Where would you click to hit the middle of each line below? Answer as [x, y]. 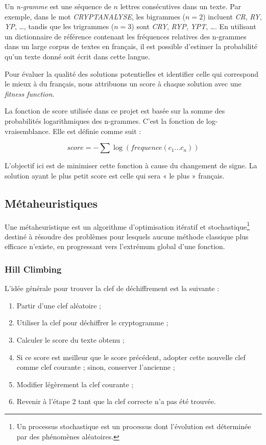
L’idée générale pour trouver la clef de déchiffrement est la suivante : [112, 288]
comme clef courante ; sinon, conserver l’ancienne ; [96, 367]
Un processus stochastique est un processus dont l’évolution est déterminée [134, 426]
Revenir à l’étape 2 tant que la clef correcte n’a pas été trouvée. [116, 401]
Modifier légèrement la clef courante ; [75, 384]
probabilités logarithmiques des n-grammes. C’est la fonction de [104, 120]
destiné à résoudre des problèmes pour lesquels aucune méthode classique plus [127, 236]
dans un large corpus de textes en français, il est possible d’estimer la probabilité [131, 46]
